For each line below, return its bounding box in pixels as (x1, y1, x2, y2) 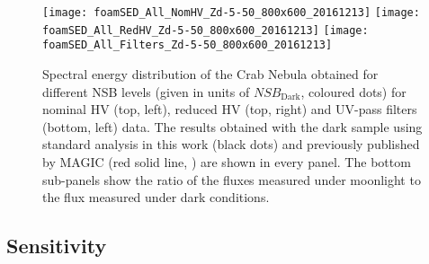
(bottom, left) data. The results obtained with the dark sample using (42, 117, 423, 136)
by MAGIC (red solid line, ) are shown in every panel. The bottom (42, 152, 411, 171)
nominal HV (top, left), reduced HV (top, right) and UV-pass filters (42, 100, 417, 119)
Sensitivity (6, 232, 107, 260)
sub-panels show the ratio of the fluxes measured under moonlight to (42, 170, 421, 189)
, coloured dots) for (300, 82, 407, 101)
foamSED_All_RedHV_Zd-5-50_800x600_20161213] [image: (42, 23, 369, 37)
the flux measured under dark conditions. (42, 188, 270, 207)
